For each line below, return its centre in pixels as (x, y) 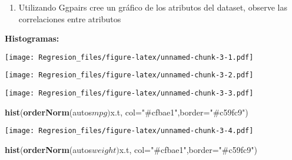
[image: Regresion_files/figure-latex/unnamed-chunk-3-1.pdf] (129, 57)
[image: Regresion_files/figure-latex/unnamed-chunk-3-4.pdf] (129, 131)
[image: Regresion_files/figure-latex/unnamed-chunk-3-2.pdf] (129, 75)
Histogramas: (32, 38)
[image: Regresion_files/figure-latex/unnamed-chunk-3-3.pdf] (129, 93)
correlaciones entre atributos (70, 18)
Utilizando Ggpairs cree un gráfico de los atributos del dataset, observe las (153, 7)
